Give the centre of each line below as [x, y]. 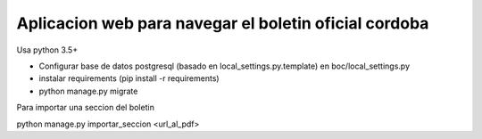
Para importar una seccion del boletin [86, 108]
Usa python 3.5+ [47, 50]
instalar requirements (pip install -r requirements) [129, 78]
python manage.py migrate [88, 91]
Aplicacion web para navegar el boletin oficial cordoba [223, 23]
